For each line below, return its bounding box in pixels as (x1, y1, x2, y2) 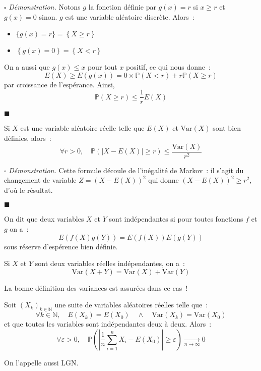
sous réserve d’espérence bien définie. (4, 241, 118, 251)
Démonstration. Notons (9, 2, 81, 12)
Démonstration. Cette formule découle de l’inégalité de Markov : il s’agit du (9, 165, 244, 175)
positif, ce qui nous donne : (126, 62, 211, 72)
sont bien (213, 123, 241, 133)
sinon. (39, 11, 57, 22)
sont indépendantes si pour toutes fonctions (109, 214, 243, 224)
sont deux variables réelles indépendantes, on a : (35, 258, 185, 269)
